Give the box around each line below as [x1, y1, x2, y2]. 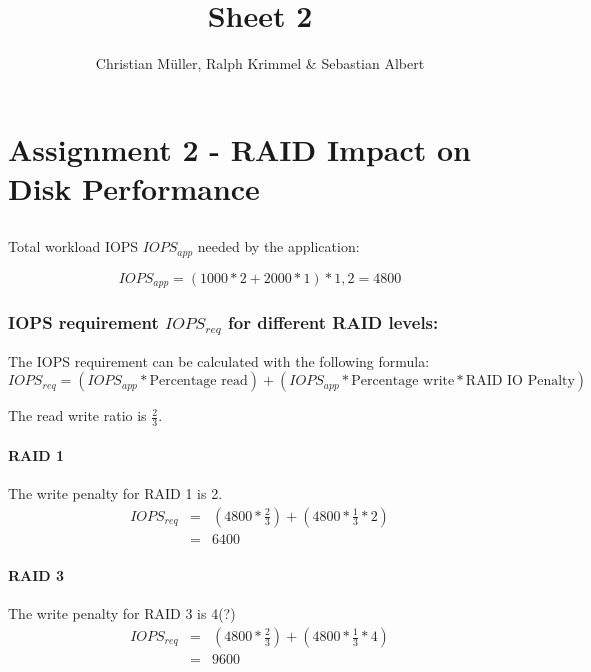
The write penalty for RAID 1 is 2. [8, 482, 223, 503]
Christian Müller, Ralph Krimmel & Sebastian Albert [95, 53, 425, 74]
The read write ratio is [8, 405, 147, 426]
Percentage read [149, 374, 248, 389]
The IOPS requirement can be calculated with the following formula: [8, 350, 430, 371]
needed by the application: [197, 236, 360, 257]
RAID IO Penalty [465, 374, 575, 389]
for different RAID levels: [228, 310, 439, 335]
